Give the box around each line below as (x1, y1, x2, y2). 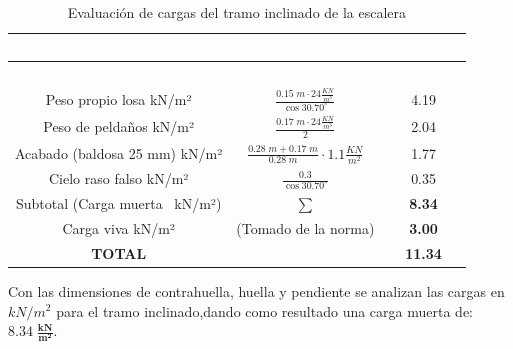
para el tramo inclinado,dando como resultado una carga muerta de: (56, 300, 473, 321)
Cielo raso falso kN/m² (48, 168, 189, 189)
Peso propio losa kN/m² (45, 88, 192, 109)
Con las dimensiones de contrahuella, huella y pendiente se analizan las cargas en (8, 280, 505, 301)
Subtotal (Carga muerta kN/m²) (15, 193, 222, 214)
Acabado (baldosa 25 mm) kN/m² (15, 142, 223, 163)
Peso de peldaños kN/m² (43, 116, 195, 137)
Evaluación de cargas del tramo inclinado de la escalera (67, 2, 407, 22)
